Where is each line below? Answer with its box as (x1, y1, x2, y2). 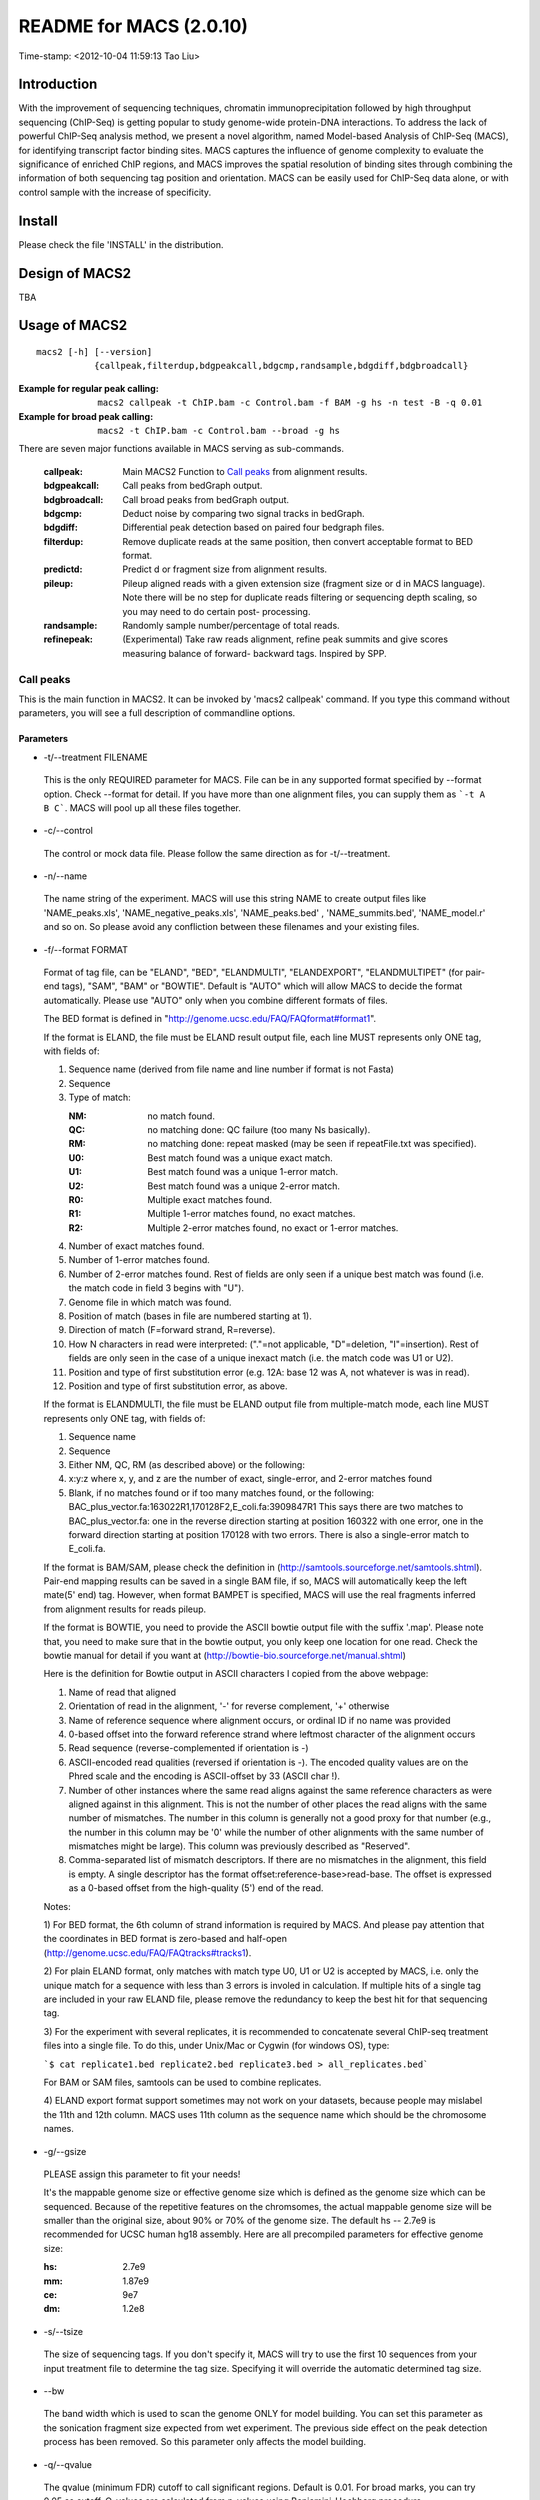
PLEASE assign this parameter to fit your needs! (43, 2168, 241, 2180)
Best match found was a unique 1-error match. (147, 1166, 339, 1178)
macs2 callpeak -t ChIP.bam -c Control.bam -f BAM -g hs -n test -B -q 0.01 (97, 397, 483, 409)
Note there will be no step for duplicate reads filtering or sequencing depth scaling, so (122, 591, 478, 604)
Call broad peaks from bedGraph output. (122, 493, 290, 505)
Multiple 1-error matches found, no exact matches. (147, 1208, 356, 1220)
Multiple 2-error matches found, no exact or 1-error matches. (147, 1221, 399, 1234)
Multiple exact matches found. (147, 1193, 273, 1205)
